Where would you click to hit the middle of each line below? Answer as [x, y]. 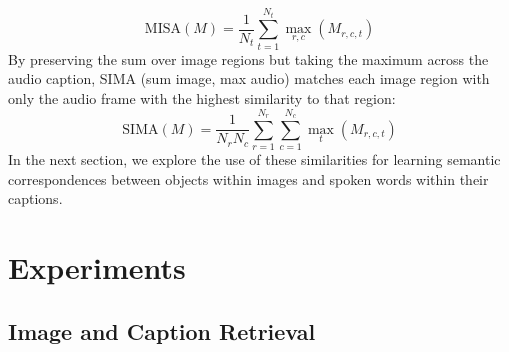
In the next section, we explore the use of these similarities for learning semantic [254, 159]
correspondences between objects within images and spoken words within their [248, 178]
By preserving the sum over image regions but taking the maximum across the [248, 58]
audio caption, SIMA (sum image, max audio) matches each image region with [249, 78]
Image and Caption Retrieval [162, 330]
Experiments [97, 267]
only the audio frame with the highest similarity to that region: [202, 97]
